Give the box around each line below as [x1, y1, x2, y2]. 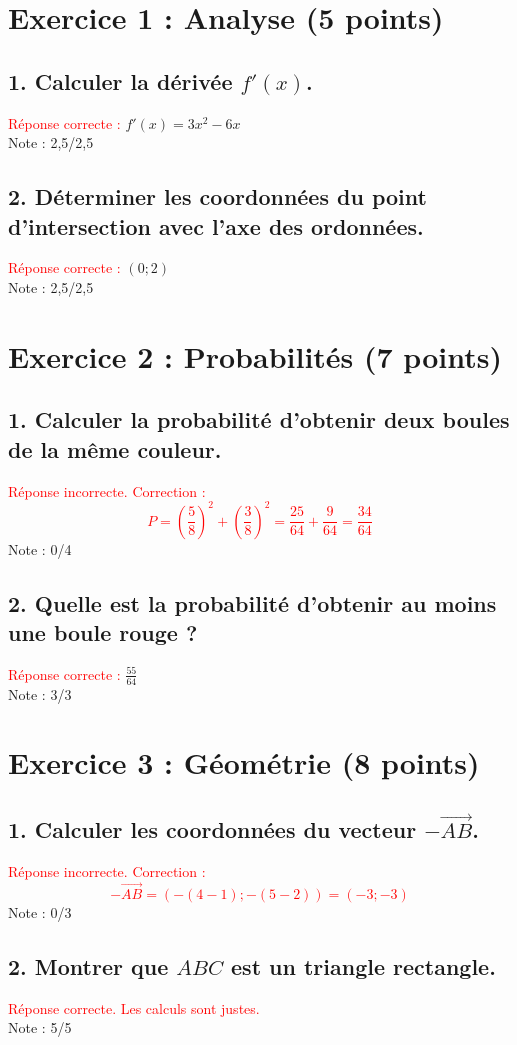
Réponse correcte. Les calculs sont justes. [8, 997, 260, 1018]
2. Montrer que [8, 950, 169, 981]
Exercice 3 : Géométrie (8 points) [8, 742, 480, 783]
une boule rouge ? [8, 616, 198, 647]
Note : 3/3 [8, 683, 72, 704]
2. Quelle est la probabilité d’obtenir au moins [8, 587, 497, 618]
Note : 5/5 [8, 1017, 72, 1038]
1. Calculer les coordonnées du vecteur [8, 814, 417, 845]
